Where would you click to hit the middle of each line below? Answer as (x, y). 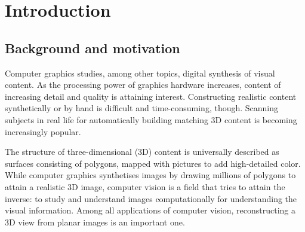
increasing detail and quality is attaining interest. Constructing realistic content (151, 96)
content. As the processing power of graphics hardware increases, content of (143, 85)
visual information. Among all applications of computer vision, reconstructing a (150, 210)
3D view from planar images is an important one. (95, 222)
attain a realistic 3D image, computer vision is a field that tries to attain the (145, 186)
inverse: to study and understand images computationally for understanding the (151, 198)
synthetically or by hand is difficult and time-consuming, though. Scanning (142, 108)
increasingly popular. (43, 131)
